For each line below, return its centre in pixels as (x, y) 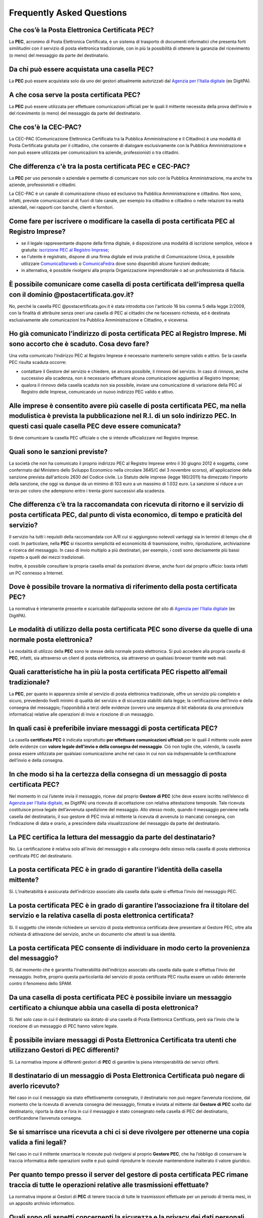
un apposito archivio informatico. (42, 1203)
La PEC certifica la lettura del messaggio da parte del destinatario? (112, 837)
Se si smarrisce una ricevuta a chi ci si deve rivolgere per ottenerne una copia (129, 1132)
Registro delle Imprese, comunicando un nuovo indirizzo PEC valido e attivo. (98, 392)
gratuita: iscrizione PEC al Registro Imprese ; (65, 250)
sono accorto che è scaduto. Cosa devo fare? (79, 344)
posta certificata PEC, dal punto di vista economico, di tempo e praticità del (126, 515)
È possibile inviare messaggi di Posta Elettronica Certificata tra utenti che (123, 1040)
